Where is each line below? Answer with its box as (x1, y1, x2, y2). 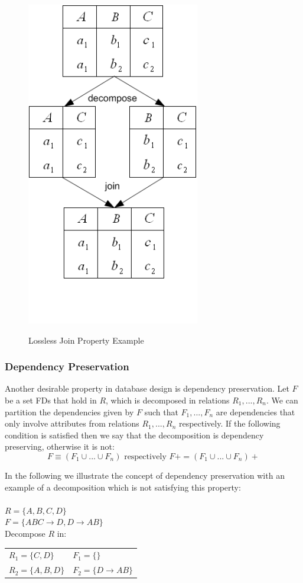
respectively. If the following (178, 417, 281, 430)
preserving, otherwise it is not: (5, 440, 115, 453)
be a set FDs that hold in (5, 394, 97, 406)
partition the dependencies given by (5, 405, 134, 418)
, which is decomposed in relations (106, 394, 230, 406)
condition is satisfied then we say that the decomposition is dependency (5, 428, 264, 441)
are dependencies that (216, 405, 295, 418)
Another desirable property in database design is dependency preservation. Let (5, 382, 289, 395)
